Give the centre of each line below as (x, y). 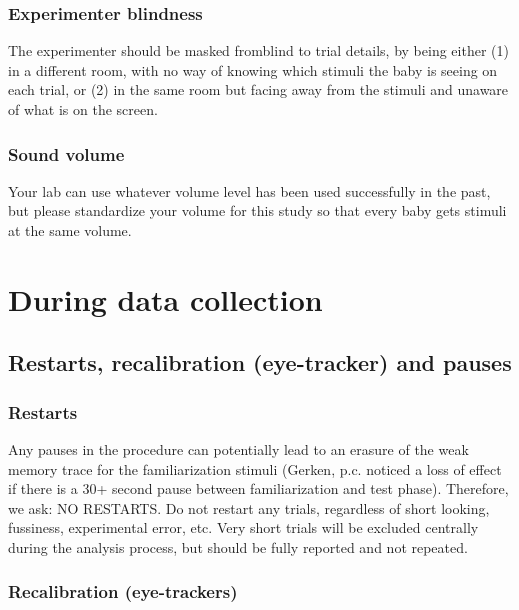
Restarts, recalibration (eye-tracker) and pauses (260, 362)
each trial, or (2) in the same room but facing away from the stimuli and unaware (258, 89)
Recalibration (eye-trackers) (123, 591)
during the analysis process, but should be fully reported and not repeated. (238, 546)
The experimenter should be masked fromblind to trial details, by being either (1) (258, 50)
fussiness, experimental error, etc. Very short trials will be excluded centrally (243, 527)
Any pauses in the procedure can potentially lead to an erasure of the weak (238, 448)
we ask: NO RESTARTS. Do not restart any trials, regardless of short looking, (249, 507)
